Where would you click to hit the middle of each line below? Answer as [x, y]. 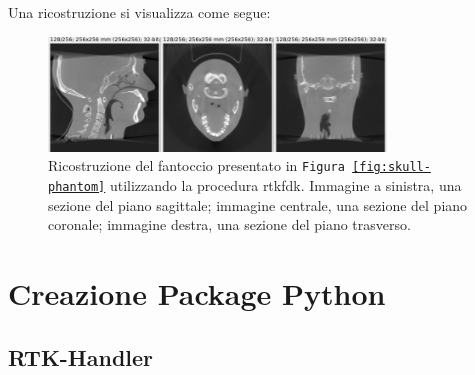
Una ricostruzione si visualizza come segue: [139, 12]
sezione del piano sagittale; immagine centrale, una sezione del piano [258, 204]
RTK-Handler [81, 356]
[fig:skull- [391, 167]
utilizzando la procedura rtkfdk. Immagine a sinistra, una [285, 185]
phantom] [77, 187]
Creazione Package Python [197, 293]
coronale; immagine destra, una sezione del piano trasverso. [229, 224]
